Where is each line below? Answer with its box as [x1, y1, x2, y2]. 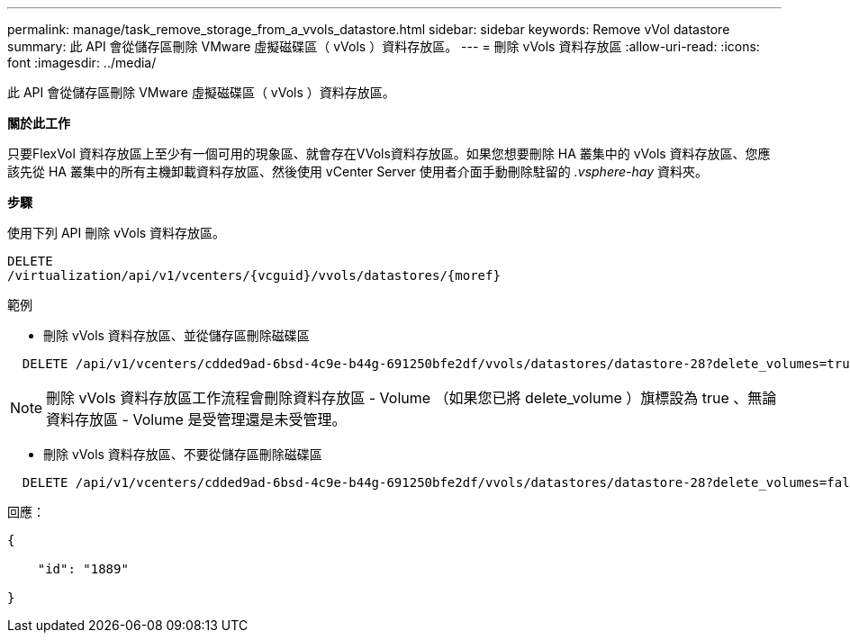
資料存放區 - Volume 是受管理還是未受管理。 [46, 410, 347, 428]
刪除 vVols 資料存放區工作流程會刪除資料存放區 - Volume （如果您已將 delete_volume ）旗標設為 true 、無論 [46, 389, 777, 407]
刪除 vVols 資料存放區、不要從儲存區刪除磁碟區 [43, 446, 322, 462]
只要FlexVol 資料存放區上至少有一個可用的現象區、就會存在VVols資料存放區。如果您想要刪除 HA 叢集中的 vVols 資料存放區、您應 [7, 146, 771, 161]
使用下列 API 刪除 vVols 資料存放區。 [7, 225, 226, 240]
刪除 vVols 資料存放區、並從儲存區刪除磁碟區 [43, 328, 310, 343]
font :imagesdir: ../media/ [7, 55, 157, 70]
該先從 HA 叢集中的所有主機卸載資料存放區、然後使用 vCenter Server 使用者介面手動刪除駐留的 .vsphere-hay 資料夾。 [7, 164, 708, 179]
